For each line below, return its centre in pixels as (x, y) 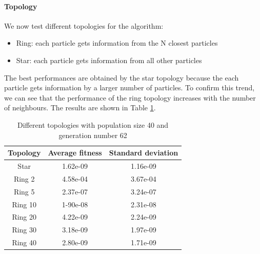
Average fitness (75, 153)
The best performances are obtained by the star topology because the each (122, 77)
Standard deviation (144, 153)
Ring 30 (24, 230)
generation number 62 (93, 135)
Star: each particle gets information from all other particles (109, 60)
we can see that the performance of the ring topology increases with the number (130, 97)
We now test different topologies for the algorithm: (84, 25)
